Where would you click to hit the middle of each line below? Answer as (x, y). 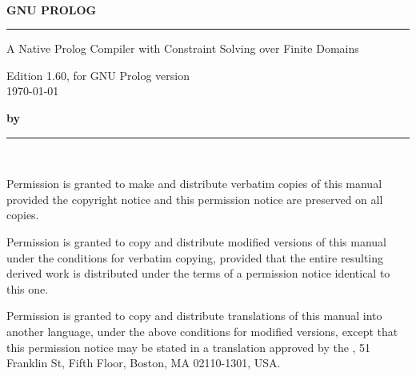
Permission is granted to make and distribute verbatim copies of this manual (194, 184)
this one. (28, 288)
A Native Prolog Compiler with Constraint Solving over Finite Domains (183, 48)
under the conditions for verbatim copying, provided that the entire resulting (195, 257)
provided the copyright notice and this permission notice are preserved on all (195, 199)
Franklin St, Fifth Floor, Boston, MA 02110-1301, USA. (144, 363)
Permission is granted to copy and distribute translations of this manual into (194, 316)
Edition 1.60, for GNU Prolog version (98, 75)
